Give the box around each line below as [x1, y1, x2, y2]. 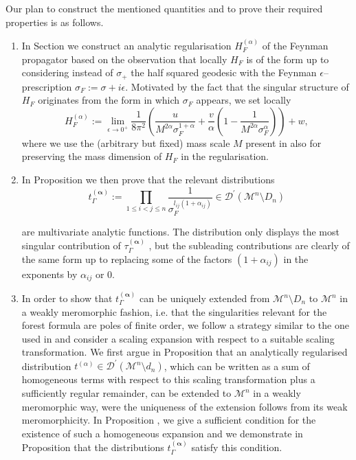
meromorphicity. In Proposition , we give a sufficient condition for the [21, 413, 316, 427]
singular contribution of [21, 238, 121, 253]
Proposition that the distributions [21, 440, 164, 455]
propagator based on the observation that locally [21, 51, 227, 66]
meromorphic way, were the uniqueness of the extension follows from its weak [21, 399, 348, 413]
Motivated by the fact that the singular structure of [131, 79, 349, 93]
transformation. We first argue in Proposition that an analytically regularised [21, 345, 348, 359]
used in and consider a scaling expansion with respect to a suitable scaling [21, 331, 335, 345]
